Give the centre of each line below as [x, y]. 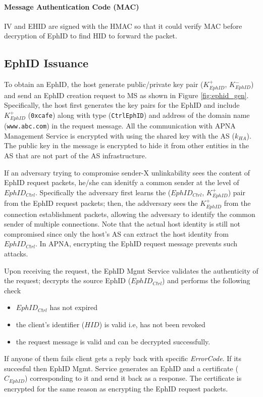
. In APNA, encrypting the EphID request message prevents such [136, 244]
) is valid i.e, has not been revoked [152, 324]
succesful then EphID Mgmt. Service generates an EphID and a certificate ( [121, 368]
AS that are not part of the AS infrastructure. [75, 156]
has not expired [74, 307]
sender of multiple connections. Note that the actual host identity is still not [122, 224]
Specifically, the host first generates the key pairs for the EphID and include [122, 105]
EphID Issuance [46, 63]
